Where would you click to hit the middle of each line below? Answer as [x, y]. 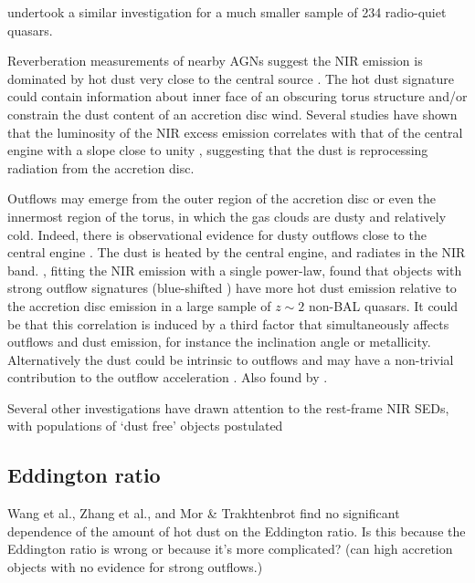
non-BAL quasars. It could [383, 305]
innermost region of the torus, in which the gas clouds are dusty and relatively [227, 216]
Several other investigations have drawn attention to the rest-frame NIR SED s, [228, 407]
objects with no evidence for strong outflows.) [135, 567]
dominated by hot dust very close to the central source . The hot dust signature [231, 78]
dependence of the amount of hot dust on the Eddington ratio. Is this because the [237, 531]
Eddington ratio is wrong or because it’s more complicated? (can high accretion [230, 549]
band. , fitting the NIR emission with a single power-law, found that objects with [235, 270]
